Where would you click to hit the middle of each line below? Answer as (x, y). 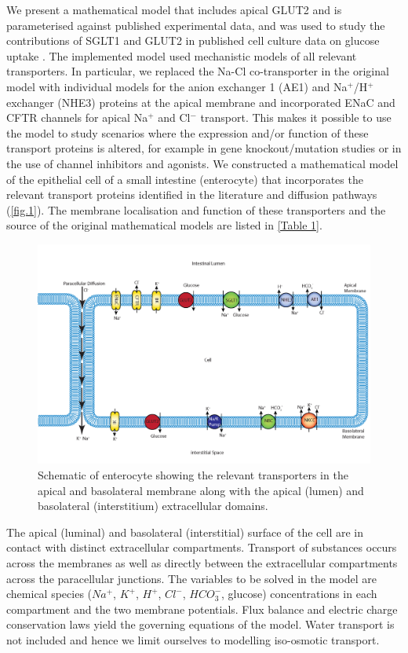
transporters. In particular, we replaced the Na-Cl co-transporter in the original (198, 71)
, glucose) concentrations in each (299, 594)
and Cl (174, 117)
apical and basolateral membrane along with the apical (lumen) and (201, 490)
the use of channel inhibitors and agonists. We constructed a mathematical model (202, 163)
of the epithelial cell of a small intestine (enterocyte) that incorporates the (185, 179)
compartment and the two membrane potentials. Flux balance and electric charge (202, 609)
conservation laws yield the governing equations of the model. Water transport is (200, 624)
